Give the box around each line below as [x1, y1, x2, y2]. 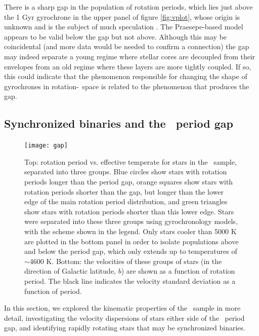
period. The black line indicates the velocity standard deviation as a [24, 275, 236, 286]
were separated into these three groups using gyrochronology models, [24, 216, 238, 227]
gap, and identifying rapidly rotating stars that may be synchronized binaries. [4, 322, 245, 333]
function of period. [24, 285, 82, 296]
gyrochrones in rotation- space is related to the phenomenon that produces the [4, 81, 249, 91]
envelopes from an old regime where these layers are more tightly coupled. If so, [4, 61, 251, 71]
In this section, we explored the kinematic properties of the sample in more [4, 303, 241, 313]
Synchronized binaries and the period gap [4, 116, 233, 131]
